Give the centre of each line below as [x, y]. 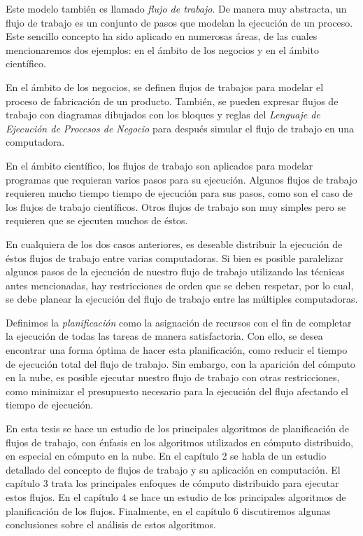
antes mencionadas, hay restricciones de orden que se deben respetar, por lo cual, [180, 285]
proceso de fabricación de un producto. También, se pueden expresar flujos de [172, 101]
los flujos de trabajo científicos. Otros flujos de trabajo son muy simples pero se [176, 206]
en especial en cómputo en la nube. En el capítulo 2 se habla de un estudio [166, 456]
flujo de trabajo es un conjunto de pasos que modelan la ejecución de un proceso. [179, 22]
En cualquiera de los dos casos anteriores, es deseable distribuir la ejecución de [174, 243]
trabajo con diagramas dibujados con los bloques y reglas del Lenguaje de [163, 115]
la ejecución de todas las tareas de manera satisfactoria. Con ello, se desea [164, 336]
